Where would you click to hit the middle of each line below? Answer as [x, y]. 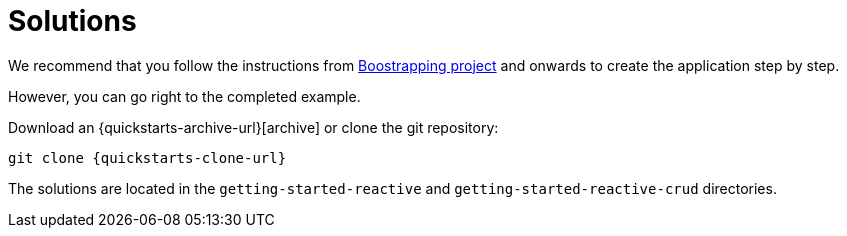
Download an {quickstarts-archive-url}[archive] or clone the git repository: [253, 127]
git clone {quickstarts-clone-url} [147, 157]
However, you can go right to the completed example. [184, 96]
